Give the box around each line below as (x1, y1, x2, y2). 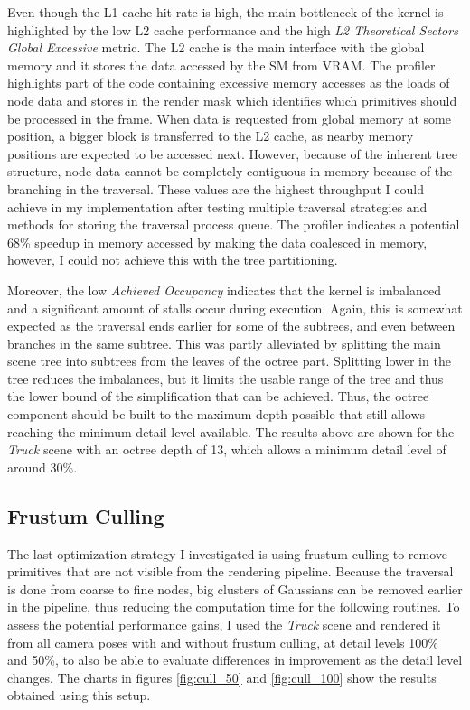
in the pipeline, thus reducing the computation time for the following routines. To (7, 597, 460, 616)
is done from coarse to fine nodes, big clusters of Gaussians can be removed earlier (7, 579, 463, 598)
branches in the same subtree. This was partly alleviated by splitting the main (7, 333, 441, 352)
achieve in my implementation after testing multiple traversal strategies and (7, 197, 428, 216)
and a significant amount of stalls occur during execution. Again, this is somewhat (7, 298, 463, 317)
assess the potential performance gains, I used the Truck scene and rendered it (7, 615, 441, 634)
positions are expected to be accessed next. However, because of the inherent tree (7, 144, 457, 163)
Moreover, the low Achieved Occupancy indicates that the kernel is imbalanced (7, 280, 441, 299)
